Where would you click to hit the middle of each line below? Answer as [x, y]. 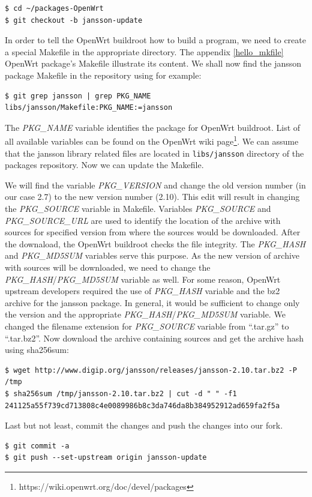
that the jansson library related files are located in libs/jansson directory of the [154, 153]
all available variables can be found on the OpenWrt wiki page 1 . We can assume [152, 140]
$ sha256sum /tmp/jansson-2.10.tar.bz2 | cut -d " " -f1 [121, 393]
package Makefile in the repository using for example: [103, 75]
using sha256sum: [37, 350]
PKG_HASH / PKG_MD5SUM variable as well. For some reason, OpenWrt [143, 279]
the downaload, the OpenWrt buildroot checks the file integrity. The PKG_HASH [155, 243]
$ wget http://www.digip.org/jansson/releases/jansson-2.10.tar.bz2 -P [151, 370]
